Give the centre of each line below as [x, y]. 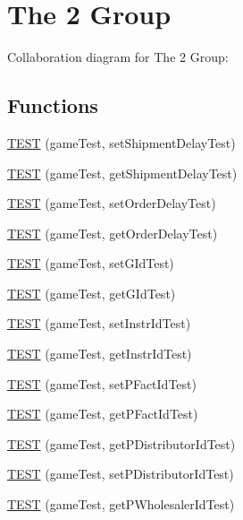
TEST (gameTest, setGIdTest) [91, 263]
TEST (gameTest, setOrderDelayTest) [112, 203]
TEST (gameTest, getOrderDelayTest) [113, 233]
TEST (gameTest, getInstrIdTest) [100, 354]
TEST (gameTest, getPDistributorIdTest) [121, 443]
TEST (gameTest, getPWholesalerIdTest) [121, 504]
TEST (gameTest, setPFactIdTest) [102, 383]
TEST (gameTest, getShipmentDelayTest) [122, 173]
